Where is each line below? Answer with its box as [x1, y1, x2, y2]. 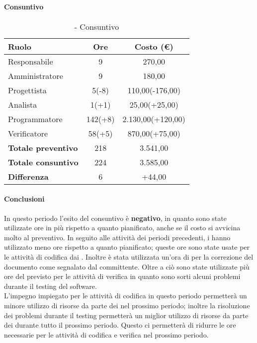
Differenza [8, 170, 49, 182]
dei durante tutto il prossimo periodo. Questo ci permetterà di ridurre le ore [4, 320, 236, 330]
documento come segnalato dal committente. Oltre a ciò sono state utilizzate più [4, 261, 250, 272]
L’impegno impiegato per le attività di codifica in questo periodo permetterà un [4, 290, 247, 301]
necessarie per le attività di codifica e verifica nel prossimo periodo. [4, 329, 209, 340]
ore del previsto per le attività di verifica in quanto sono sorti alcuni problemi [4, 271, 241, 281]
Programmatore [8, 113, 63, 125]
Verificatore [8, 127, 48, 139]
